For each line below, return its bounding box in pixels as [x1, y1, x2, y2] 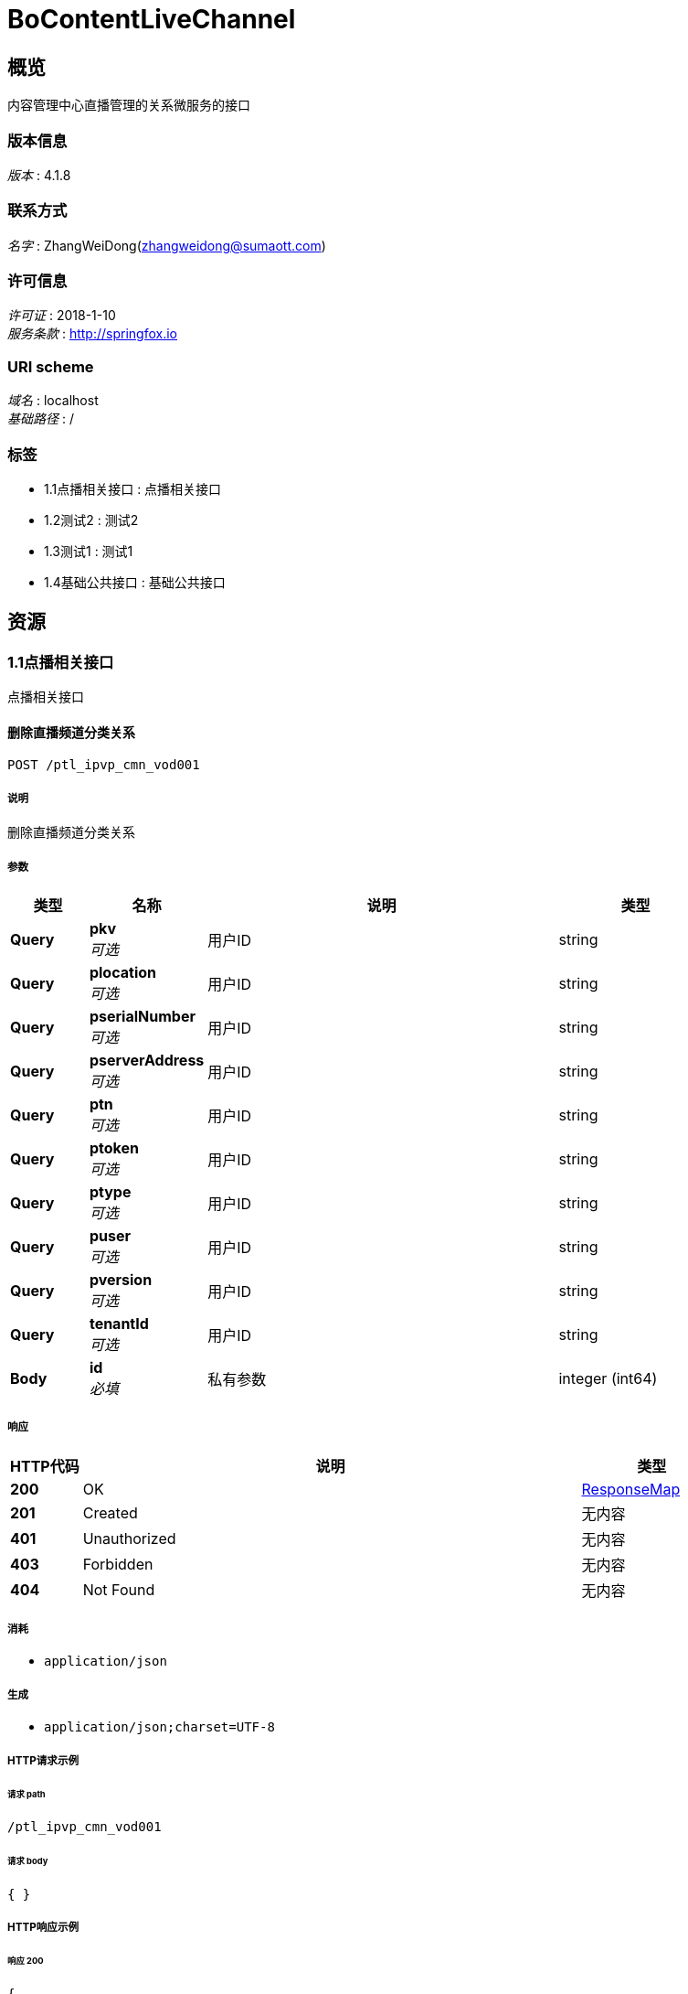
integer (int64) [558, 1368, 658, 1388]
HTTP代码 [10, 1456, 79, 1475]
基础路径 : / [7, 411, 74, 427]
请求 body [7, 1856, 48, 1867]
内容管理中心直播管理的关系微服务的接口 [7, 97, 250, 113]
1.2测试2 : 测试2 [44, 511, 139, 528]
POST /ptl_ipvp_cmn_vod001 [7, 757, 200, 773]
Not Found [82, 1580, 155, 1599]
